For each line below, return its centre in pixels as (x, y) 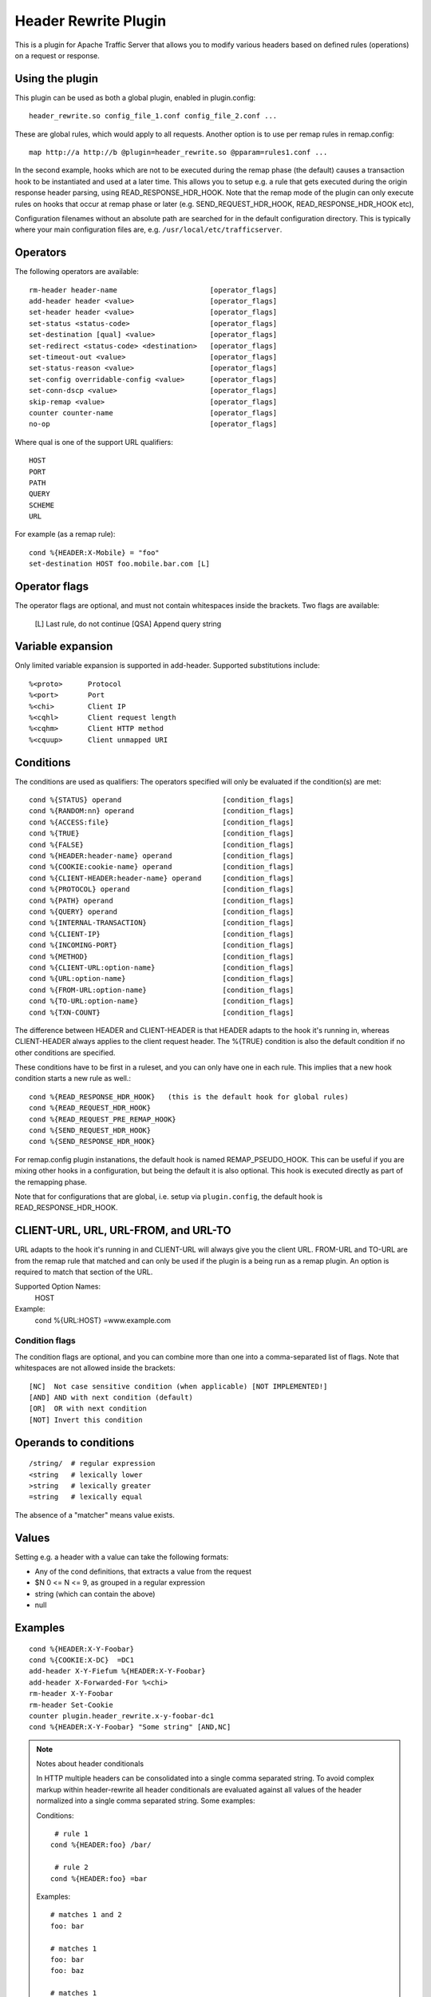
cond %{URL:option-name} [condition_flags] (162, 979)
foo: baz (67, 1971)
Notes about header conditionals (90, 1764)
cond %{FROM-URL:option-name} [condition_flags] (162, 990)
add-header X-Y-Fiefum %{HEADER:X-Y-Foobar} (118, 1671)
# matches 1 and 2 (87, 1915)
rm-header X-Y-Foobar (71, 1694)
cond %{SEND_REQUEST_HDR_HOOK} (90, 1131)
